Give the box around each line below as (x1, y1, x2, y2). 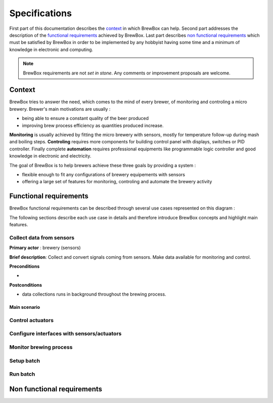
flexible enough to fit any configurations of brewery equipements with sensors (22, 171, 186, 177)
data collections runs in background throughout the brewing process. (22, 291, 166, 297)
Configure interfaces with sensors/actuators (9, 330, 122, 337)
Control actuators (9, 316, 54, 324)
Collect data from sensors (9, 234, 75, 241)
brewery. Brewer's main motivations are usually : (9, 106, 111, 112)
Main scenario (9, 304, 40, 310)
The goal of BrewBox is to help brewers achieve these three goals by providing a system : (9, 162, 196, 168)
